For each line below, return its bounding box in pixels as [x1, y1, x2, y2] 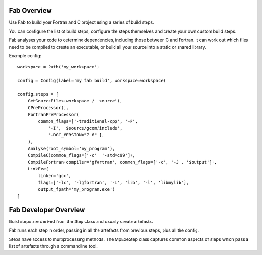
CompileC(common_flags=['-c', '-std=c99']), [27, 153, 135, 158]
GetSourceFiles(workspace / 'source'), [27, 98, 123, 104]
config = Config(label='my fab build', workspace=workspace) [17, 78, 166, 84]
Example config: [9, 53, 42, 59]
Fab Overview [9, 6, 52, 15]
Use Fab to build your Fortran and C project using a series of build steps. [9, 19, 155, 25]
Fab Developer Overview [9, 205, 85, 214]
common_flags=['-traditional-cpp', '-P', [38, 119, 138, 124]
